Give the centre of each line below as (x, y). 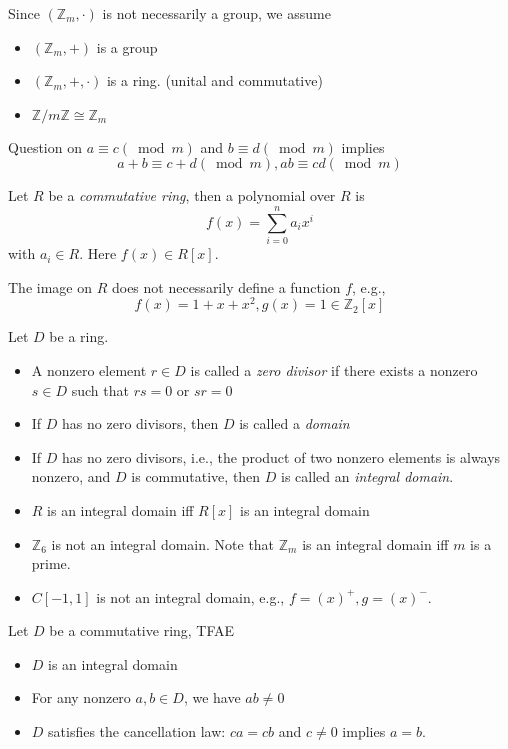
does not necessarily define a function (226, 286)
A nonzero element (89, 369)
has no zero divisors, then (140, 423)
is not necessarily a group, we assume (216, 13)
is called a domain (294, 423)
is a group (127, 46)
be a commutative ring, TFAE (142, 630)
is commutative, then (196, 476)
